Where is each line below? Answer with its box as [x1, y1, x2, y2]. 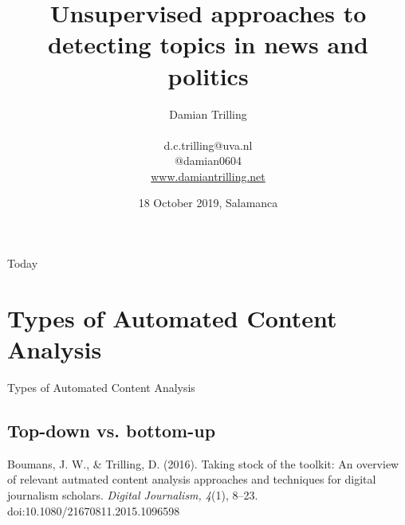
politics [167, 59, 249, 92]
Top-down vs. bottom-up [7, 417, 216, 442]
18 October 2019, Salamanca [138, 194, 278, 211]
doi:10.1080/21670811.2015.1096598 [7, 502, 180, 519]
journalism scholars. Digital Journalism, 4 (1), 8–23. [7, 486, 258, 503]
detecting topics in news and [48, 28, 368, 61]
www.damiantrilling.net [151, 167, 265, 184]
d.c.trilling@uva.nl [163, 136, 253, 153]
